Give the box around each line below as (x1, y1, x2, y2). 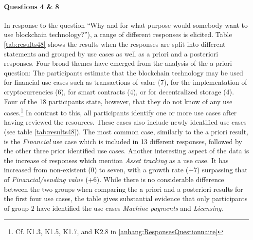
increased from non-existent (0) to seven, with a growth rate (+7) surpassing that (4, 165, 248, 175)
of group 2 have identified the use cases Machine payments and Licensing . (4, 203, 223, 213)
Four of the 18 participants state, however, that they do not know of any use (4, 96, 233, 106)
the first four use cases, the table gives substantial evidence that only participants (4, 193, 248, 203)
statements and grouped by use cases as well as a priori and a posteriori (4, 48, 218, 58)
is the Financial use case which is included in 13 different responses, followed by (4, 136, 242, 146)
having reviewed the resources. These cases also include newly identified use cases (4, 117, 247, 127)
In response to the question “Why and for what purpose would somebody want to (4, 19, 248, 30)
